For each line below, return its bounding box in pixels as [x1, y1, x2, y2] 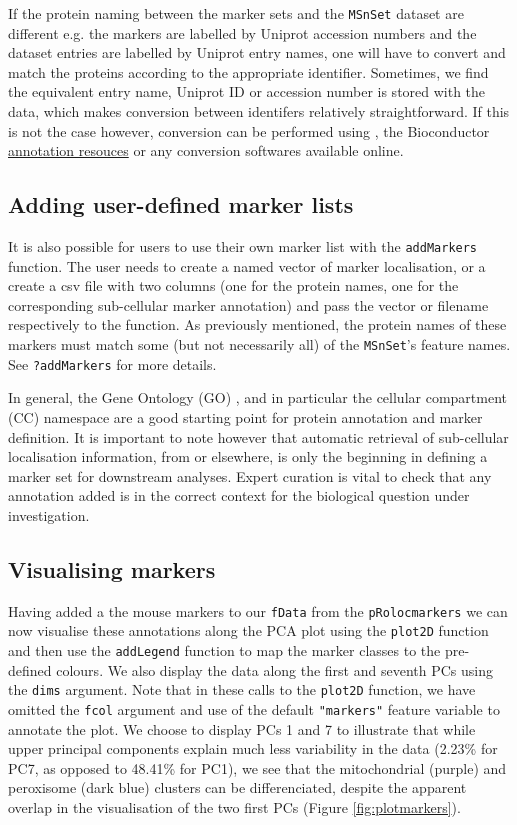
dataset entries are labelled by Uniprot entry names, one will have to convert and [8, 42, 506, 63]
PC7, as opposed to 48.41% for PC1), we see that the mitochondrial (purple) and [8, 757, 507, 778]
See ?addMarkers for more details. [8, 353, 217, 374]
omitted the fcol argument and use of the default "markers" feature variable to [8, 698, 500, 719]
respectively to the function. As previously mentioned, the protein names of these [8, 314, 507, 335]
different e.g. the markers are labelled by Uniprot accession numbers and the [8, 22, 477, 43]
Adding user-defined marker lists [8, 189, 354, 220]
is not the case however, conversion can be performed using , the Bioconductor [8, 120, 490, 141]
